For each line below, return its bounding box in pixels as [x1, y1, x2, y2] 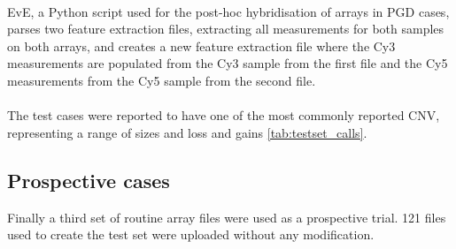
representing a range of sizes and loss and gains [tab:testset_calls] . [7, 123, 367, 141]
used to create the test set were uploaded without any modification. [7, 225, 375, 244]
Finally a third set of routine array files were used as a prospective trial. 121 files [7, 207, 446, 226]
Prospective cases [7, 166, 170, 193]
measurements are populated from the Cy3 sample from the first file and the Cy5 [7, 54, 448, 72]
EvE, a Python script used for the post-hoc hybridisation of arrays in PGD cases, [7, 2, 450, 20]
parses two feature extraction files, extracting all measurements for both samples [7, 19, 444, 38]
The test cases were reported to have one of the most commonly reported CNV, [7, 106, 440, 124]
